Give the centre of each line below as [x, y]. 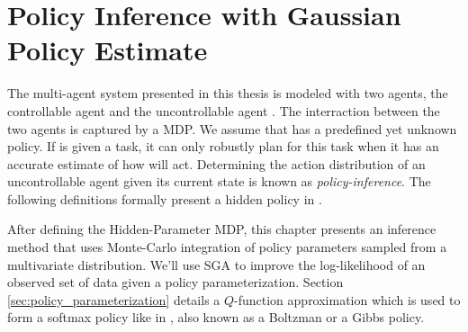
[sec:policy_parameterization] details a [114, 299]
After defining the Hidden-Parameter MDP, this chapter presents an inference [222, 229]
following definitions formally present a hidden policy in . [165, 198]
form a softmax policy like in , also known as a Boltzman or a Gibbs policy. [216, 317]
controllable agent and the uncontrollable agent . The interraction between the [224, 110]
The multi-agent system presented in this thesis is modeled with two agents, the [228, 93]
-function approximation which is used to [347, 299]
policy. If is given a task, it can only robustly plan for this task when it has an [223, 146]
